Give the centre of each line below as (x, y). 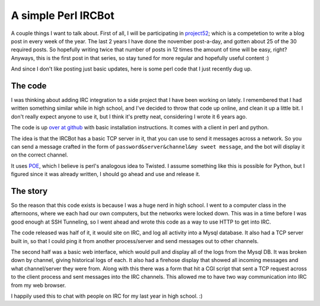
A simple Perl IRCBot (63, 15)
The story (29, 191)
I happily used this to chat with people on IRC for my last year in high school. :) (107, 296)
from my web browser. (39, 285)
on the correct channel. (39, 155)
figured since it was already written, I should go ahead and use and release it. (106, 174)
